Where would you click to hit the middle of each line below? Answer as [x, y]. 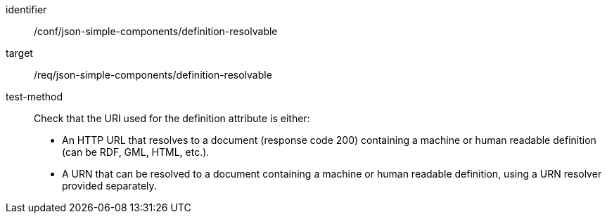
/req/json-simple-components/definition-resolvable [153, 75]
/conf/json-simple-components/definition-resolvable [156, 31]
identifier [26, 9]
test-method [34, 97]
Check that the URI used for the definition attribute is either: [172, 118]
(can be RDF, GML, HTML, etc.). [136, 152]
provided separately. [109, 186]
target [19, 53]
